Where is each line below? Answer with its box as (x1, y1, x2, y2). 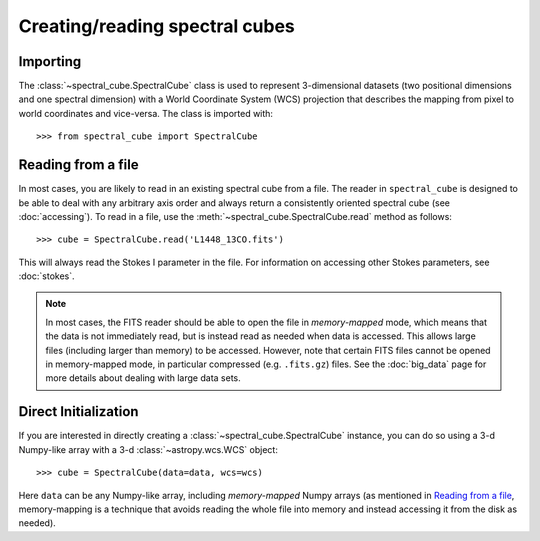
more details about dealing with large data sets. (45, 372, 241, 384)
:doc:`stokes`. (18, 270, 75, 282)
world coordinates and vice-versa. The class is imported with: (18, 107, 274, 119)
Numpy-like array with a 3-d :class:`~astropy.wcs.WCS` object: (18, 443, 279, 455)
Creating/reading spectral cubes (18, 15, 295, 37)
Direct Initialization (18, 403, 139, 420)
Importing (18, 53, 82, 70)
